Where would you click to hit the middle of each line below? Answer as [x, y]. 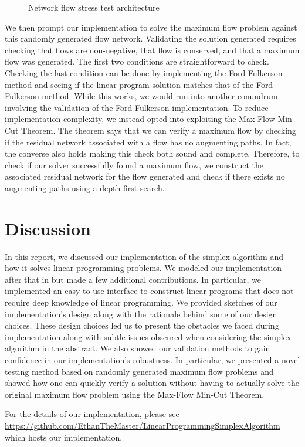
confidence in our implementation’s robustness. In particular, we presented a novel [152, 359]
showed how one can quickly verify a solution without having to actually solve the [152, 383]
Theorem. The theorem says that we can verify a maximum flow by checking [158, 130]
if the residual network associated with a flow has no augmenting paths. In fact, [148, 142]
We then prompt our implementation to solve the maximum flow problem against [151, 27]
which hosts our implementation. [64, 437]
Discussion [48, 228]
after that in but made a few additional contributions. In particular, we [133, 279]
